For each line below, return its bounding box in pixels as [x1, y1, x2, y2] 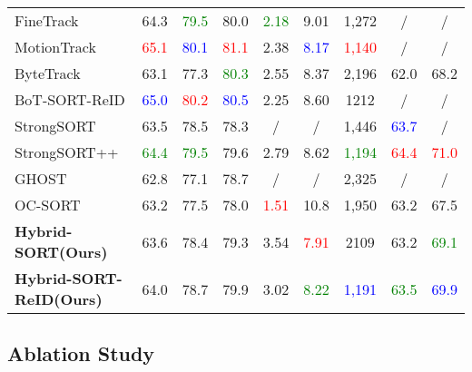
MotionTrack [15, 36, 96, 57]
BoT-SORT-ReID [15, 89, 125, 110]
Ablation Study [7, 339, 155, 367]
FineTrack [15, 10, 79, 31]
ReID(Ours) [15, 289, 103, 309]
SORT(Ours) [15, 241, 108, 262]
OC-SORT [15, 194, 81, 215]
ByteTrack [15, 63, 81, 83]
